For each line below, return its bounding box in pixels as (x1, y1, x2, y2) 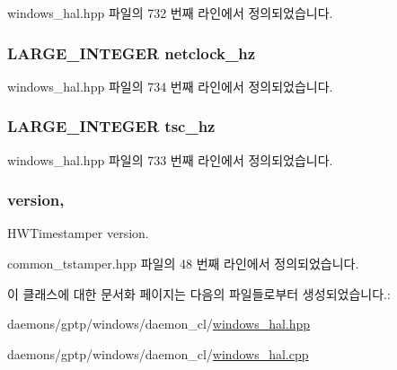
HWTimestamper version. (7, 224, 149, 242)
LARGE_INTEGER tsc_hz (7, 115, 216, 137)
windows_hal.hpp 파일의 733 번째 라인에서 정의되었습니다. (7, 150, 333, 169)
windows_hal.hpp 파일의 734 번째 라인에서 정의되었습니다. (7, 76, 333, 95)
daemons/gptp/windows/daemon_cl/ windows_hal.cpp (7, 344, 309, 363)
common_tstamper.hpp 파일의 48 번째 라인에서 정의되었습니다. (7, 254, 359, 273)
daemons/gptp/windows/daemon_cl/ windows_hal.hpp (7, 314, 311, 333)
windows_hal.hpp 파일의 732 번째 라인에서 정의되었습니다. (7, 4, 333, 22)
